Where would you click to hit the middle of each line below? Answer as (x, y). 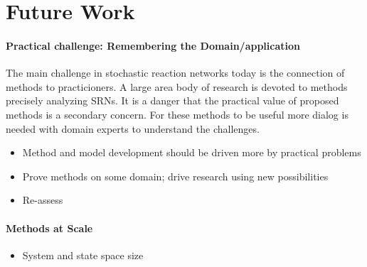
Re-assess (43, 200)
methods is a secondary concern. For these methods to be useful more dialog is (177, 114)
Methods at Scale (49, 228)
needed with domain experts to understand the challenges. (133, 128)
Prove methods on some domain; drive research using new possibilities (175, 176)
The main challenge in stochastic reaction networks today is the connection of (175, 73)
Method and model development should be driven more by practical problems (192, 152)
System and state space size (83, 255)
